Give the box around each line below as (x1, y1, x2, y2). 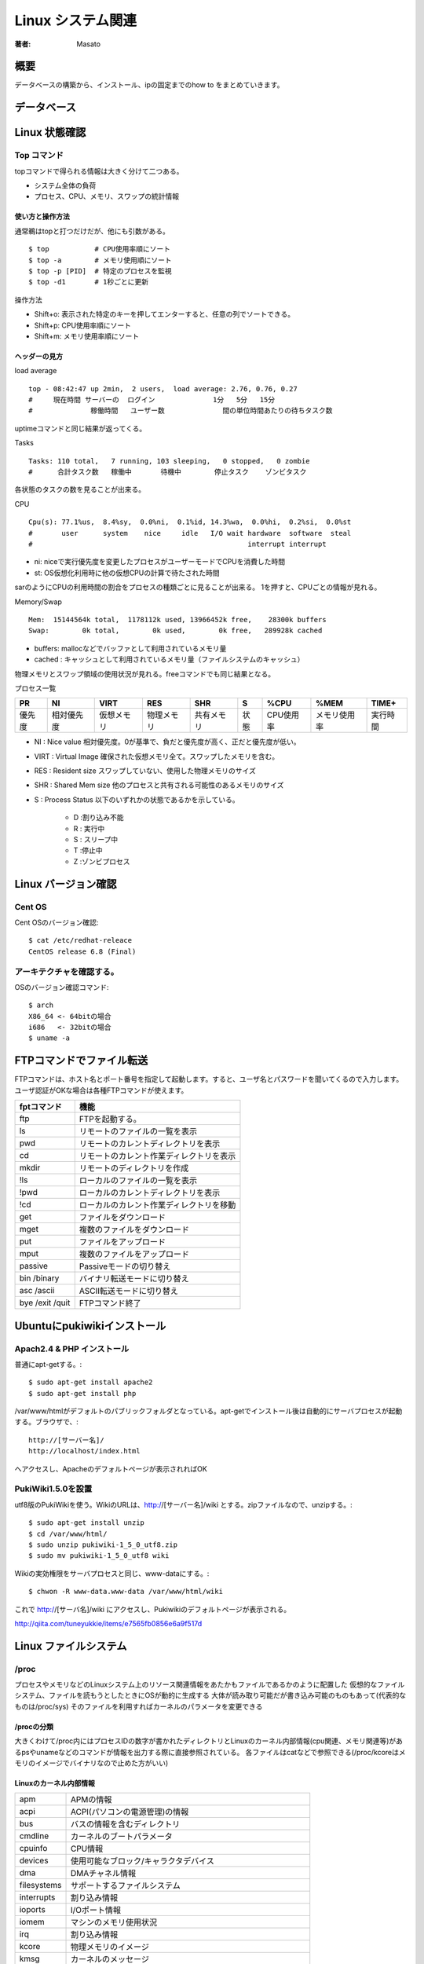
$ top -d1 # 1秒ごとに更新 (28, 277, 149, 287)
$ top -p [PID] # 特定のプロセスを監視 (28, 266, 172, 275)
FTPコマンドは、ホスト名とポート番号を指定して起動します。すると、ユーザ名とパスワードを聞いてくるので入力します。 (14, 1075, 404, 1084)
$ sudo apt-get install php (28, 1389, 137, 1398)
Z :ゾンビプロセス (73, 856, 130, 866)
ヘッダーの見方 (14, 351, 63, 361)
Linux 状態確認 (14, 126, 86, 139)
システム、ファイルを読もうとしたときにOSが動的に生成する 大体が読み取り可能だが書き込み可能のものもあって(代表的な (14, 1691, 407, 1700)
